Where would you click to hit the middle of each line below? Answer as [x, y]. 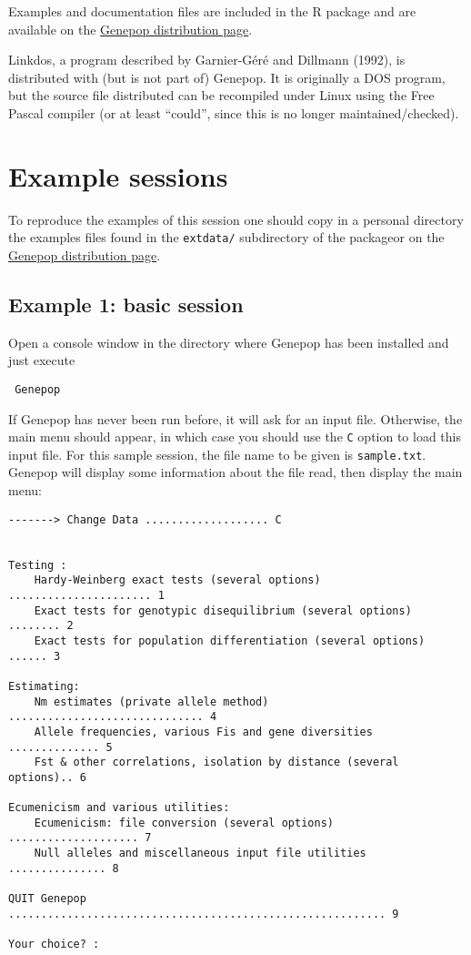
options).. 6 [47, 777]
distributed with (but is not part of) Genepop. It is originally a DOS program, [227, 77]
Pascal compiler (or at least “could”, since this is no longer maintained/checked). [234, 112]
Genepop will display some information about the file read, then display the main [235, 472]
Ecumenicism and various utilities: [119, 808]
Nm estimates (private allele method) [151, 701]
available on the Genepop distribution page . [130, 29]
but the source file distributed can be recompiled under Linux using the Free [221, 95]
